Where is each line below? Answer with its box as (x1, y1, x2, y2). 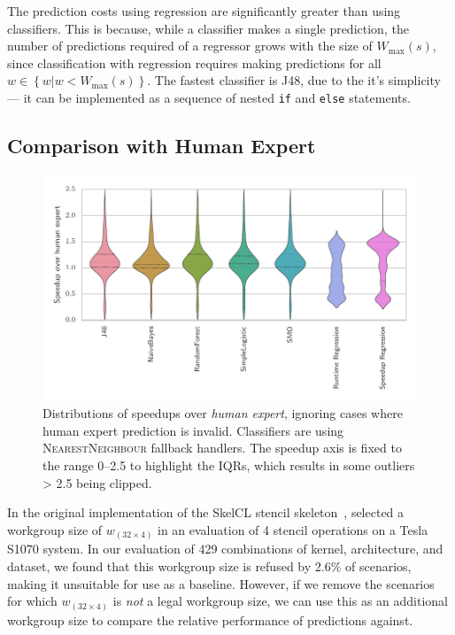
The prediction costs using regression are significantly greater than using (7, 2, 401, 19)
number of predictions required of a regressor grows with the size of (7, 36, 373, 55)
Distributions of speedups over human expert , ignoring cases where (42, 404, 403, 422)
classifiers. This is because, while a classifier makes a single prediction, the (7, 19, 409, 37)
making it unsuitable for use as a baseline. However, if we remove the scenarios (7, 574, 435, 592)
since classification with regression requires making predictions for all (7, 53, 382, 72)
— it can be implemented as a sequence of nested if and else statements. (7, 88, 411, 106)
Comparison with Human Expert (7, 132, 316, 159)
